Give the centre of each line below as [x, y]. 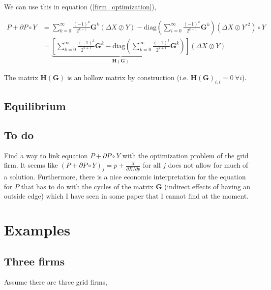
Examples [37, 230]
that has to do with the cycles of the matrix [87, 186]
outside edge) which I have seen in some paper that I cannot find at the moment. [126, 196]
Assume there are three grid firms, [56, 281]
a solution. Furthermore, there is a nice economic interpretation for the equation [125, 177]
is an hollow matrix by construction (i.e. [128, 77]
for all [152, 165]
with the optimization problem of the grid [186, 155]
